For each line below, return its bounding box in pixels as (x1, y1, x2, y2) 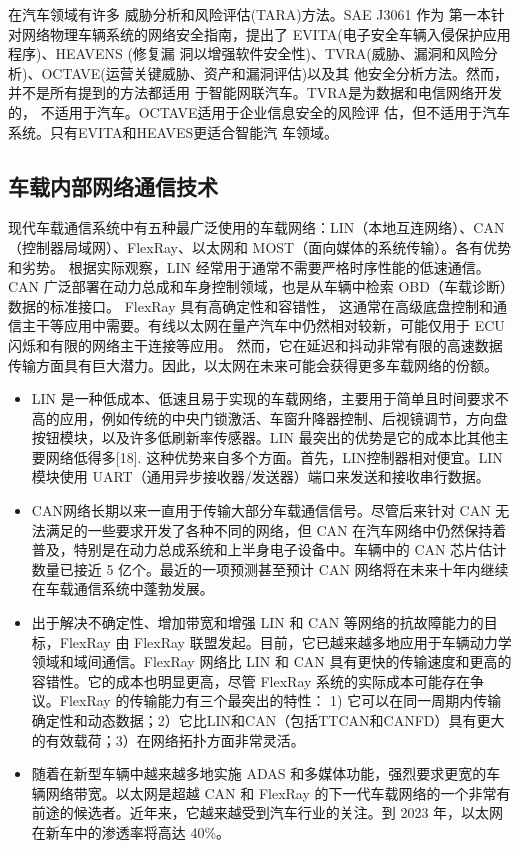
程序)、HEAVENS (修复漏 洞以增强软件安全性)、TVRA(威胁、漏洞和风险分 (8, 43, 498, 64)
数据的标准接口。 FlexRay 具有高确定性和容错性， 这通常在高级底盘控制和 (8, 295, 493, 316)
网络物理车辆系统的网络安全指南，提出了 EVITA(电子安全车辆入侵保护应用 (21, 23, 511, 44)
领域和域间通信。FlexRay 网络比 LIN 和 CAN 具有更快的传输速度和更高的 (31, 651, 512, 672)
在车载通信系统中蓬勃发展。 (31, 578, 214, 599)
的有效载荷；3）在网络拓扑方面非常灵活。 (31, 729, 305, 750)
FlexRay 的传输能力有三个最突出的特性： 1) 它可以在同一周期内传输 (59, 690, 502, 711)
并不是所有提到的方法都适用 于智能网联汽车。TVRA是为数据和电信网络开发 (8, 82, 503, 103)
